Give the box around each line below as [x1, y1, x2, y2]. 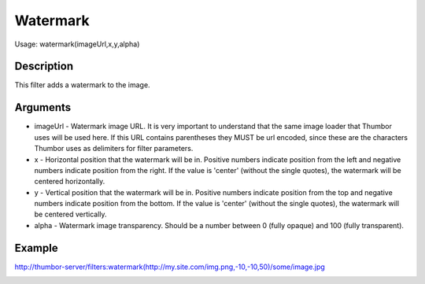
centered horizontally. [34, 177, 105, 186]
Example [14, 241, 58, 255]
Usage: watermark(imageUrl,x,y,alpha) [14, 39, 140, 49]
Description [14, 60, 74, 73]
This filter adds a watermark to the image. [14, 80, 150, 90]
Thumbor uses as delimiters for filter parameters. [34, 144, 194, 153]
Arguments [14, 101, 72, 114]
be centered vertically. [34, 209, 107, 219]
